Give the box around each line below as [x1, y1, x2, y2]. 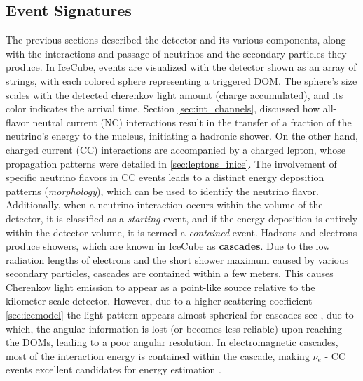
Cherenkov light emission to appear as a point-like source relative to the [6, 279, 315, 294]
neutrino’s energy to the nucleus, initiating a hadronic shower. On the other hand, [6, 128, 358, 143]
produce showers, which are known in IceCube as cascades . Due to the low [6, 239, 331, 253]
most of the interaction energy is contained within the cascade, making [6, 348, 310, 363]
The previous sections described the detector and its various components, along [6, 32, 346, 47]
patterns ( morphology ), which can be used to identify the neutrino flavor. [6, 183, 319, 198]
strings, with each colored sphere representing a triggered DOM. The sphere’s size [6, 73, 357, 88]
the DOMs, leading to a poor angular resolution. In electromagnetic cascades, [6, 335, 338, 349]
